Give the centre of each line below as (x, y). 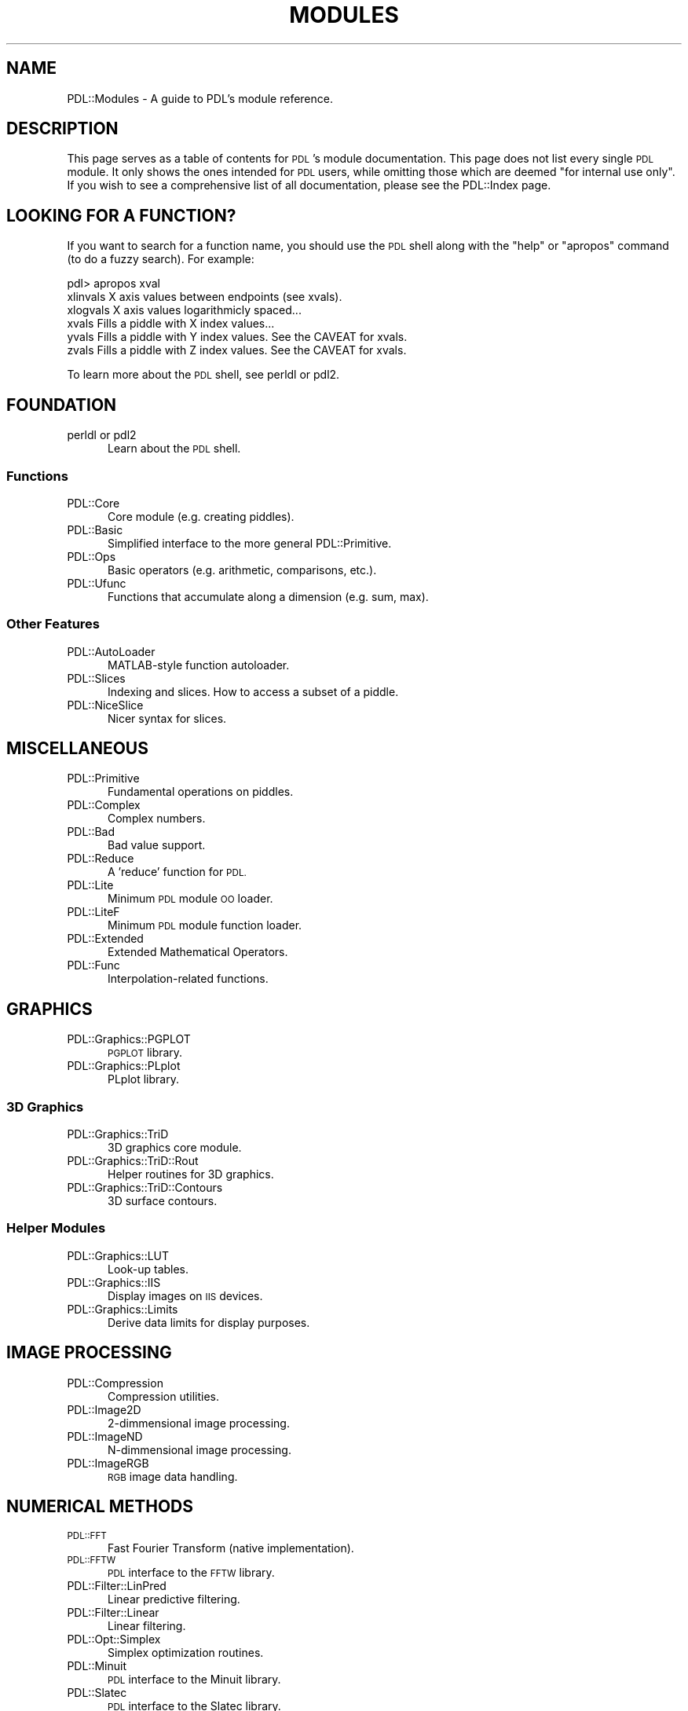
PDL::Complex (104, 805)
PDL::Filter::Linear (113, 1612)
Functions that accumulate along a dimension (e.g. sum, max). (268, 596)
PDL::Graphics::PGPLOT (129, 1039)
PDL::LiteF (93, 912)
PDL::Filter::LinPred (117, 1585)
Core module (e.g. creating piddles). (201, 516)
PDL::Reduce (101, 859)
